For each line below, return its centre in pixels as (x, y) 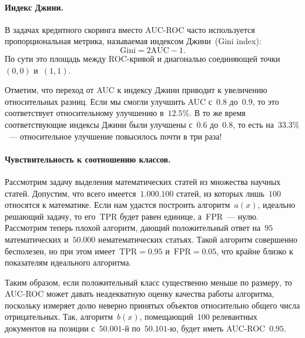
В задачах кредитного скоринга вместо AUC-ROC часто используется (130, 29)
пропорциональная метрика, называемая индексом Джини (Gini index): (133, 41)
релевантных (235, 317)
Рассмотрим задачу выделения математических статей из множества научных (143, 181)
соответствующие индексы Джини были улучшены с (99, 124)
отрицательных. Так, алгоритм (59, 317)
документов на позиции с (50, 328)
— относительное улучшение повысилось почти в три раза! (115, 136)
